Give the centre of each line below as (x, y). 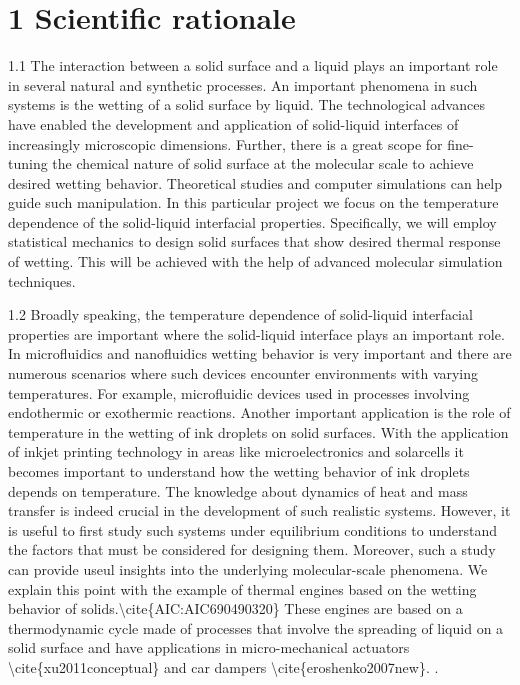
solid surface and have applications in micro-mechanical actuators (209, 647)
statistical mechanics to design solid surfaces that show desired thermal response (254, 241)
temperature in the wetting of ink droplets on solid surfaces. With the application (258, 431)
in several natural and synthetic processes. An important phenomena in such (243, 84)
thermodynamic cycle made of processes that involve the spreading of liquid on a (256, 627)
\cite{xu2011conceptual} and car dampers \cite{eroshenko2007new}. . (223, 666)
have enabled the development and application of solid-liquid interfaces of (233, 123)
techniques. (42, 280)
